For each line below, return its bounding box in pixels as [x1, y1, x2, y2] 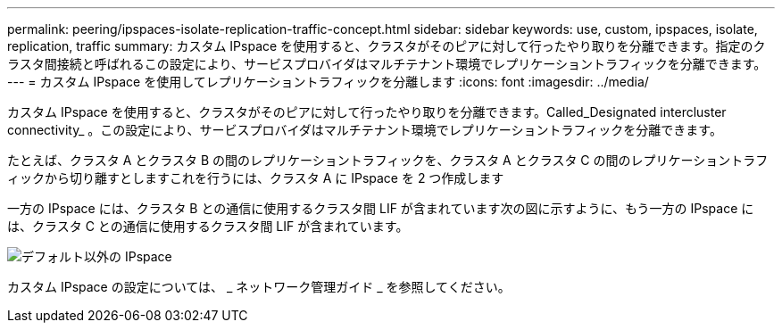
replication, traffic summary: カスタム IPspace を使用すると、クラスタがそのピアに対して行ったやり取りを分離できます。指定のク [7, 38, 766, 54]
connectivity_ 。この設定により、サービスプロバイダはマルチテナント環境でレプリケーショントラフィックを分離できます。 [7, 122, 722, 137]
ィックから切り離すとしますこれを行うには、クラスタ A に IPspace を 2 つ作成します [7, 170, 504, 186]
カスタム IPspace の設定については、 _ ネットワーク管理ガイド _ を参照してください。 [7, 279, 511, 294]
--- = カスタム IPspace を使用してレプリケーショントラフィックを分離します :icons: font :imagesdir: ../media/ [7, 74, 649, 89]
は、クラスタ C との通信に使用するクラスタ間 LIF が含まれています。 [7, 219, 409, 234]
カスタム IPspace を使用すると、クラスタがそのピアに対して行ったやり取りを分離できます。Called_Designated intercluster [7, 104, 727, 120]
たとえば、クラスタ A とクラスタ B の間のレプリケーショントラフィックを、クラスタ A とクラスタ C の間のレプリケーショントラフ [7, 153, 769, 168]
